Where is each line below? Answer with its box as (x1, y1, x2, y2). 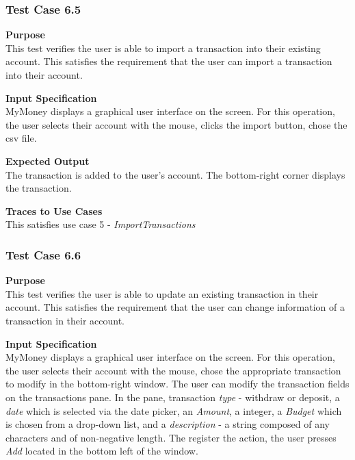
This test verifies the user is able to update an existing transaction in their (5, 286, 319, 301)
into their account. (5, 68, 83, 81)
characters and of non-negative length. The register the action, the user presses (5, 430, 337, 444)
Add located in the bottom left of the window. (5, 444, 198, 458)
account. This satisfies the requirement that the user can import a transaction (5, 54, 332, 68)
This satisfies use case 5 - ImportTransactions (5, 217, 196, 231)
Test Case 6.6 (5, 246, 81, 263)
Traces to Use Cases (5, 203, 103, 218)
